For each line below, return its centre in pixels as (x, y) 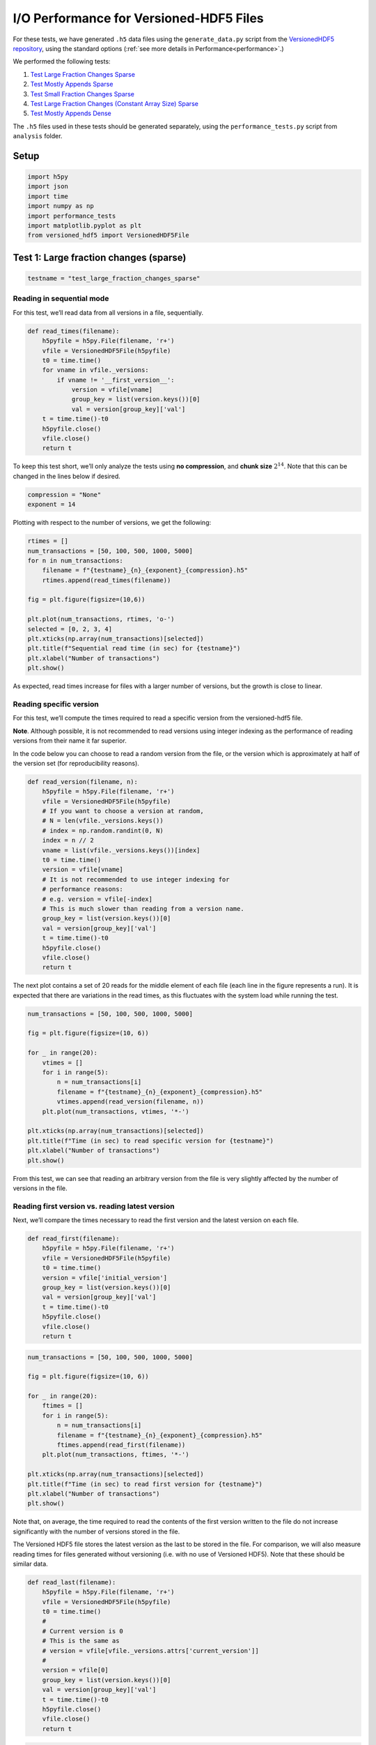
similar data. (30, 1564)
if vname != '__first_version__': (116, 380)
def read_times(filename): (73, 331)
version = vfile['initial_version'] (104, 1278)
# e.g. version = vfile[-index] (97, 899)
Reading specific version (56, 704)
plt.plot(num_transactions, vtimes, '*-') (116, 1111)
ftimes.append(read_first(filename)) (121, 1445)
